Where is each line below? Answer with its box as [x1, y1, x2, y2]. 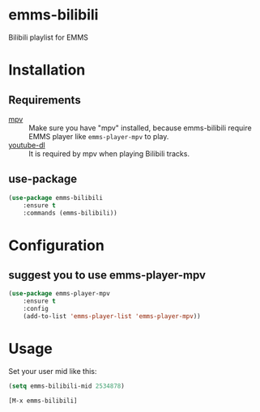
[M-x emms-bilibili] [8, 397, 79, 405]
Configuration [8, 236, 105, 254]
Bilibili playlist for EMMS [8, 32, 89, 42]
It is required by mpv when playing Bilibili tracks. [28, 148, 190, 159]
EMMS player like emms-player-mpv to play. [28, 131, 169, 141]
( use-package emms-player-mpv [8, 290, 111, 298]
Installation [8, 61, 86, 79]
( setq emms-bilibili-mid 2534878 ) [8, 382, 126, 390]
